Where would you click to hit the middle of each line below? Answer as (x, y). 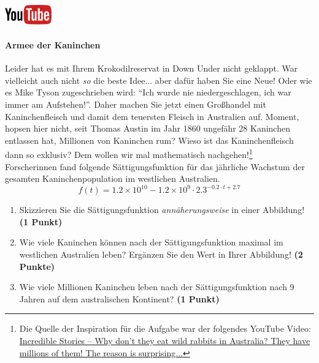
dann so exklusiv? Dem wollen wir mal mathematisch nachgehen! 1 (129, 154)
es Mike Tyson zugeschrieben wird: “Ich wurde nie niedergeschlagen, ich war (148, 92)
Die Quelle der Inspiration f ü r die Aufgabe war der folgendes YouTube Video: (165, 328)
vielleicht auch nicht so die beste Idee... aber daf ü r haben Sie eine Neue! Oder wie (159, 80)
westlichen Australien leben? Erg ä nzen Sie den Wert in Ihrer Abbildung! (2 (161, 254)
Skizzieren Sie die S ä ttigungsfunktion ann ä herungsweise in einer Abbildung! (162, 210)
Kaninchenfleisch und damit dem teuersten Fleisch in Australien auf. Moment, (152, 116)
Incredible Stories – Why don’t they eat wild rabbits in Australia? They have (165, 341)
